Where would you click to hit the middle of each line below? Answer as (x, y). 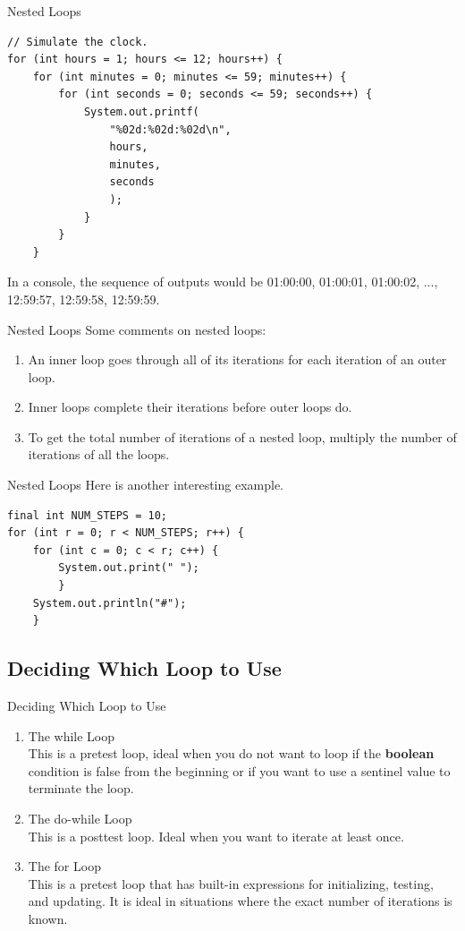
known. (48, 918)
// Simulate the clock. (78, 42)
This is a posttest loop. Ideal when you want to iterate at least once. (216, 836)
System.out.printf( (141, 111)
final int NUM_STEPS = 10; (87, 515)
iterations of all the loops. (99, 454)
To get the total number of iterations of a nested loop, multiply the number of (242, 436)
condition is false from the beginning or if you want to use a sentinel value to (239, 770)
